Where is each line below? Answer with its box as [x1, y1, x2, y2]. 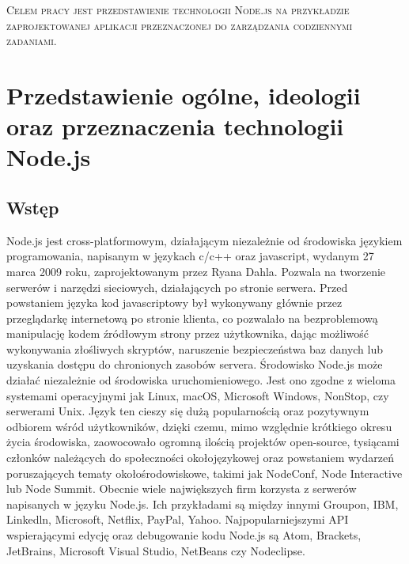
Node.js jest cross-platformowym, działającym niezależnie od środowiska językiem [6, 232, 403, 248]
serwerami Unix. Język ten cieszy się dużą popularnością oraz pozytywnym [6, 403, 369, 419]
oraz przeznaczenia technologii [6, 110, 344, 142]
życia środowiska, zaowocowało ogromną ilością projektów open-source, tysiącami [6, 433, 400, 450]
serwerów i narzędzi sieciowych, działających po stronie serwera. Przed [6, 278, 348, 295]
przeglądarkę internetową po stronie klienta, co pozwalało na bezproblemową [6, 309, 378, 326]
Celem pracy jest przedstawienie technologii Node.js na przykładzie [6, 2, 350, 17]
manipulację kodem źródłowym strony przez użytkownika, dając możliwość [6, 325, 369, 342]
